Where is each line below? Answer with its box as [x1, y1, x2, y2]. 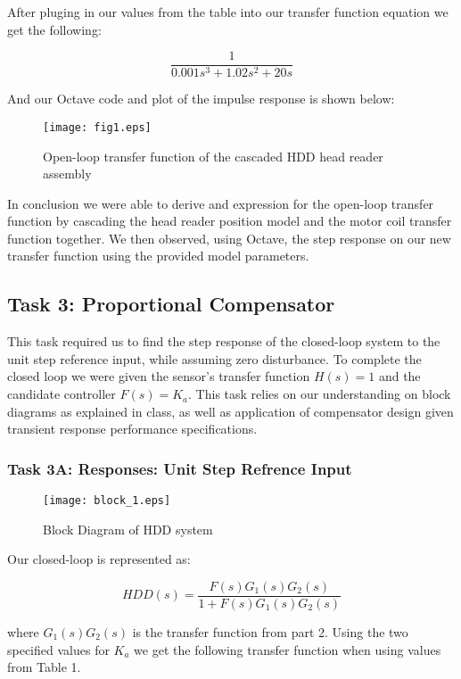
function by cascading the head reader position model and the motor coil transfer [7, 211, 452, 230]
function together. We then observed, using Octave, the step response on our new [7, 228, 451, 247]
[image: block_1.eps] [43, 494, 171, 508]
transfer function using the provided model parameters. [7, 246, 309, 265]
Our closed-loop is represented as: [7, 550, 191, 568]
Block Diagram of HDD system [43, 519, 213, 538]
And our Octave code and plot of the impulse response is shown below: [7, 89, 395, 108]
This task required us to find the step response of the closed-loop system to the [7, 332, 440, 351]
